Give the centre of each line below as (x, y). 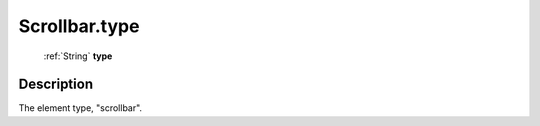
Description (56, 84)
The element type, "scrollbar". (80, 108)
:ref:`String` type (78, 56)
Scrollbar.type (79, 26)
